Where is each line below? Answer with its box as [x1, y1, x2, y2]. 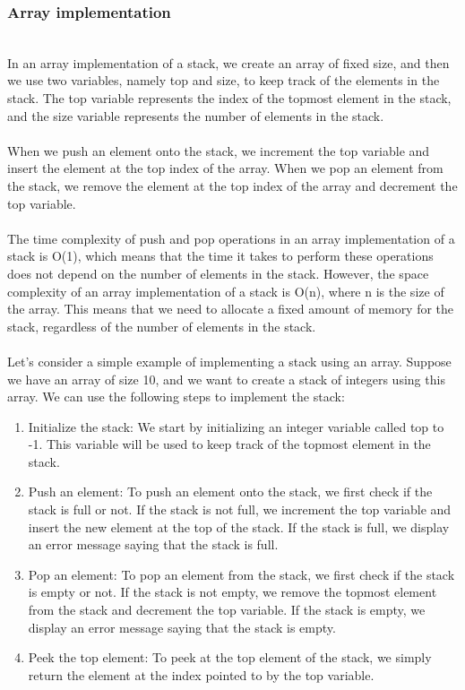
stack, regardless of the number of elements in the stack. [7, 316, 316, 335]
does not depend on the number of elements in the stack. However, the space [7, 263, 429, 282]
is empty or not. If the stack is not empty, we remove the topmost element [28, 582, 437, 601]
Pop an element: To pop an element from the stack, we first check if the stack [28, 565, 455, 583]
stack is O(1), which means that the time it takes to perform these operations [7, 246, 434, 265]
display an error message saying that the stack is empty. [28, 617, 336, 636]
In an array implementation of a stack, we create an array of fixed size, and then [7, 53, 450, 72]
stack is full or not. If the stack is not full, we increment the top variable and [28, 500, 452, 519]
